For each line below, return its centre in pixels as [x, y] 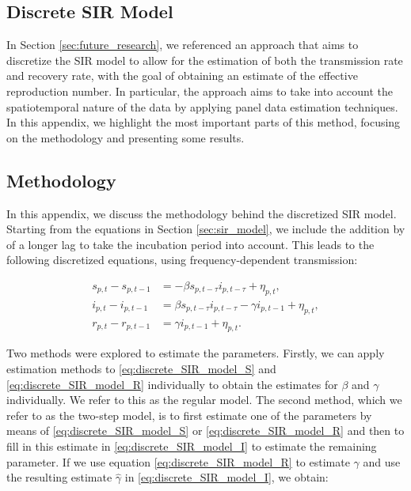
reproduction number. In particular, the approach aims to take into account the [200, 91]
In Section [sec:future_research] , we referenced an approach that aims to [183, 45]
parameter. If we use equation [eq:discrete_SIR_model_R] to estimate [178, 461]
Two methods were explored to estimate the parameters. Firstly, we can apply [196, 353]
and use [382, 461]
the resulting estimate [59, 477]
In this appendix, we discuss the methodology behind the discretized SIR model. [202, 213]
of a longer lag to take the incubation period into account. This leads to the [190, 244]
